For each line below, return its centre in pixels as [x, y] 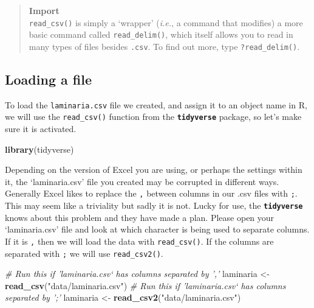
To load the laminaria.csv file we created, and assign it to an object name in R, [156, 104]
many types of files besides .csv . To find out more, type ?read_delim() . [164, 46]
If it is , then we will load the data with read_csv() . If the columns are [139, 241]
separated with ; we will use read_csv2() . [84, 253]
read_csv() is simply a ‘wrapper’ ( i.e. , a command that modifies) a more [166, 22]
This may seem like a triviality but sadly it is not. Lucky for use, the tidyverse [154, 205]
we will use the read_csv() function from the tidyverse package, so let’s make [153, 117]
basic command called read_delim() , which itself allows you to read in [161, 34]
